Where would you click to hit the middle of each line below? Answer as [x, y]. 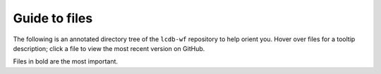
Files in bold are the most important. [66, 61]
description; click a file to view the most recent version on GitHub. [109, 48]
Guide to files [53, 18]
